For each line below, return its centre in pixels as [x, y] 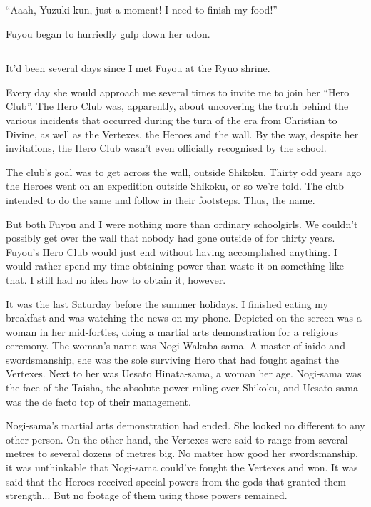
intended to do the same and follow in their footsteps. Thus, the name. [161, 199]
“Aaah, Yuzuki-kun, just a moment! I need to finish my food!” [142, 9]
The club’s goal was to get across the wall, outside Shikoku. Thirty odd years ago [184, 171]
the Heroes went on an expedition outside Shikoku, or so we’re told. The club [175, 186]
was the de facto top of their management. [98, 401]
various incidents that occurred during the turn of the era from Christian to [172, 119]
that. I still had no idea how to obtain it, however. [116, 279]
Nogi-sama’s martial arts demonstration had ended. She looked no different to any [185, 425]
